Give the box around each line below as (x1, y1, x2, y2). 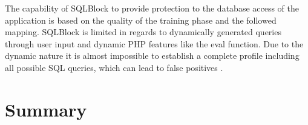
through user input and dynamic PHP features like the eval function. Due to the (5, 37, 304, 50)
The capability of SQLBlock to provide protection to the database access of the (5, 2, 300, 14)
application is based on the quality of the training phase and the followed (5, 13, 277, 26)
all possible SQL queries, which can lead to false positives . (5, 61, 223, 73)
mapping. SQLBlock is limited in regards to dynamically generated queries (5, 25, 281, 38)
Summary (5, 96, 87, 121)
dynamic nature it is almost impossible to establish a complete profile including (5, 49, 300, 62)
